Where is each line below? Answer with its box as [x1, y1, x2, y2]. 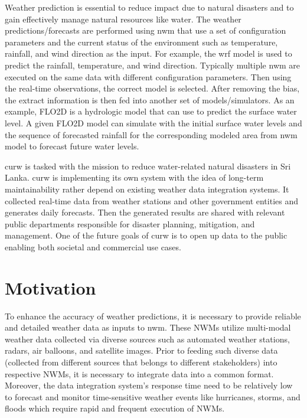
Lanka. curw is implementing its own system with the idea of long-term [5, 171, 264, 184]
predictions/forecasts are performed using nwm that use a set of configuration [5, 24, 286, 37]
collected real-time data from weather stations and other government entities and [5, 194, 298, 207]
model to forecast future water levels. [5, 140, 139, 152]
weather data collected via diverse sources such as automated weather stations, [5, 332, 290, 345]
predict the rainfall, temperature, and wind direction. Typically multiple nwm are [5, 58, 301, 71]
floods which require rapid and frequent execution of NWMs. [5, 402, 225, 414]
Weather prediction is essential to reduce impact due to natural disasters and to [5, 1, 294, 13]
